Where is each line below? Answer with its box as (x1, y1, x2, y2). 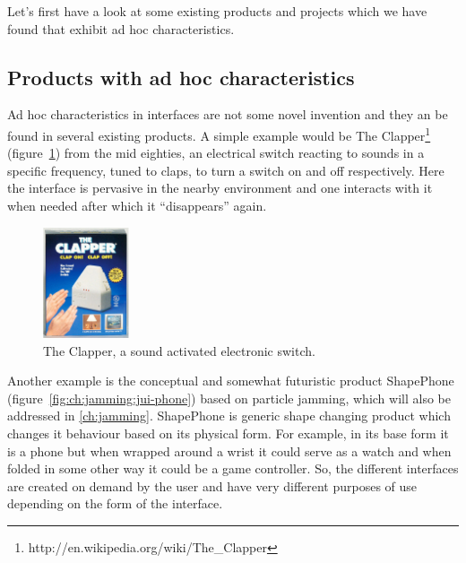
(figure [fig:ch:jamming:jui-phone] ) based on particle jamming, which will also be (7, 388, 451, 407)
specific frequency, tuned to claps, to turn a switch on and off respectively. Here (7, 160, 444, 179)
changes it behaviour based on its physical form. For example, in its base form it (7, 423, 449, 442)
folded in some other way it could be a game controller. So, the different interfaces (7, 459, 459, 478)
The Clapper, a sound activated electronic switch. (43, 341, 315, 359)
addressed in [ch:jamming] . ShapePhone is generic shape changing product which (7, 406, 451, 425)
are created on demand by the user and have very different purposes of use (7, 476, 418, 495)
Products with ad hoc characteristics (7, 63, 355, 91)
